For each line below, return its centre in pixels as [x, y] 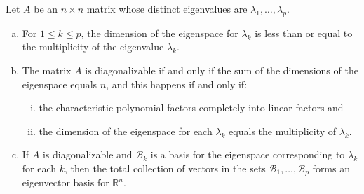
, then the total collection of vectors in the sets [165, 168]
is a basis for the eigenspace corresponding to [248, 154]
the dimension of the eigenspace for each [126, 131]
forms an [331, 168]
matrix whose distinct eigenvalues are [167, 8]
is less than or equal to [304, 33]
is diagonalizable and [87, 154]
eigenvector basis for [66, 182]
